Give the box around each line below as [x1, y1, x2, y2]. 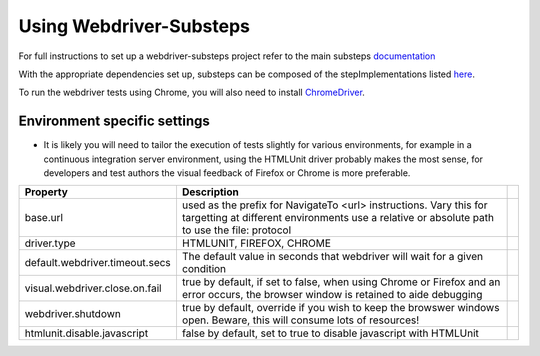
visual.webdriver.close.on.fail [24, 281, 162, 295]
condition [181, 262, 227, 276]
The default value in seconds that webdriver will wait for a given [181, 250, 484, 264]
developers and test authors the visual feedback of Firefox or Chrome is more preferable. [43, 167, 411, 179]
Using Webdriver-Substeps [18, 15, 250, 37]
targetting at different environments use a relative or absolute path [181, 211, 495, 225]
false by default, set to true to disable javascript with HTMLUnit [181, 326, 480, 340]
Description [181, 185, 239, 199]
